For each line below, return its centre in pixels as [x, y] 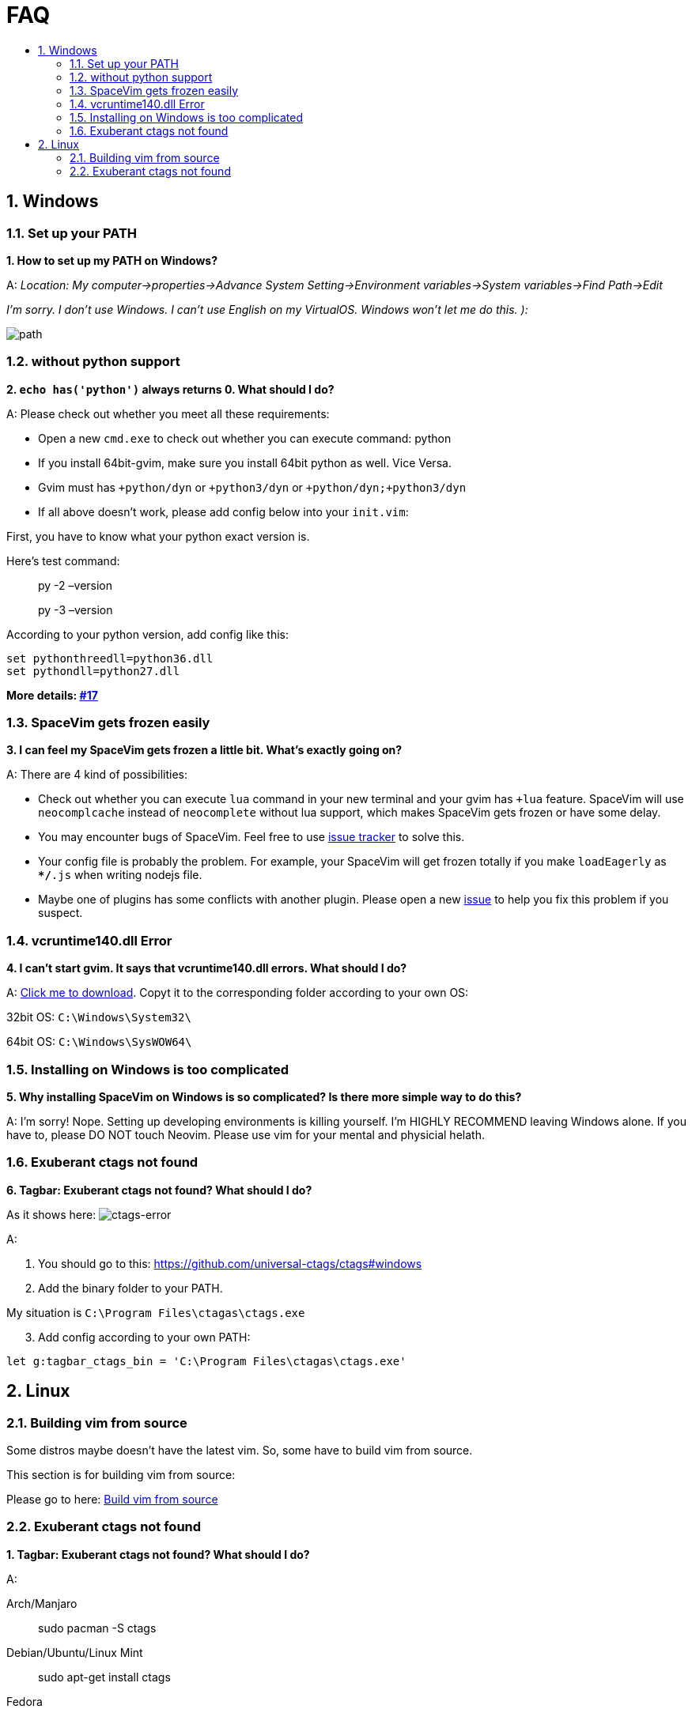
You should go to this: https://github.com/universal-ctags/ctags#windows [230, 1263]
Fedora [25, 1701]
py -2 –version [76, 585]
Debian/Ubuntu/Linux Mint [75, 1652]
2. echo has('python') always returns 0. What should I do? [170, 389]
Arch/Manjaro [42, 1603]
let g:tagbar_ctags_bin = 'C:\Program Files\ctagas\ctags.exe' [206, 1361]
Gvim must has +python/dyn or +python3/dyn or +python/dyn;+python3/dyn [252, 487]
